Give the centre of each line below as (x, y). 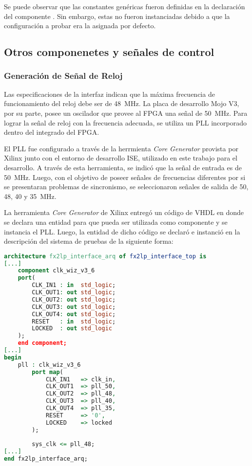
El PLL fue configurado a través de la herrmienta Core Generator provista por (121, 148)
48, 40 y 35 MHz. (30, 196)
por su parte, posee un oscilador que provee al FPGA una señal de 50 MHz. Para (126, 113)
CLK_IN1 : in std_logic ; (74, 285)
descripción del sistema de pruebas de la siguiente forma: (89, 241)
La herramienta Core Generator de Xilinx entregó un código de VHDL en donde (124, 212)
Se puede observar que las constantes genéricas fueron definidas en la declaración (125, 6)
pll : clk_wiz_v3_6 (49, 365)
